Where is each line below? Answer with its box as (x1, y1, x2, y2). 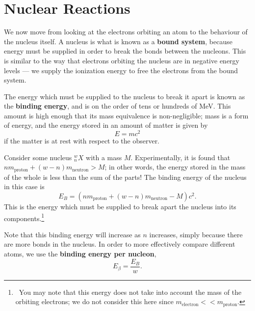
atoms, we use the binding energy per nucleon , (4, 249, 156, 258)
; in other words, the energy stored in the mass (104, 162, 246, 172)
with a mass (86, 152, 122, 162)
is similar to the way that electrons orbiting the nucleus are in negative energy (4, 55, 239, 65)
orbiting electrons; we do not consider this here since (15, 296, 174, 307)
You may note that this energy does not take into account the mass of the (19, 286, 242, 297)
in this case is (4, 181, 45, 192)
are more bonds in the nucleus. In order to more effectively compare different (4, 239, 235, 249)
